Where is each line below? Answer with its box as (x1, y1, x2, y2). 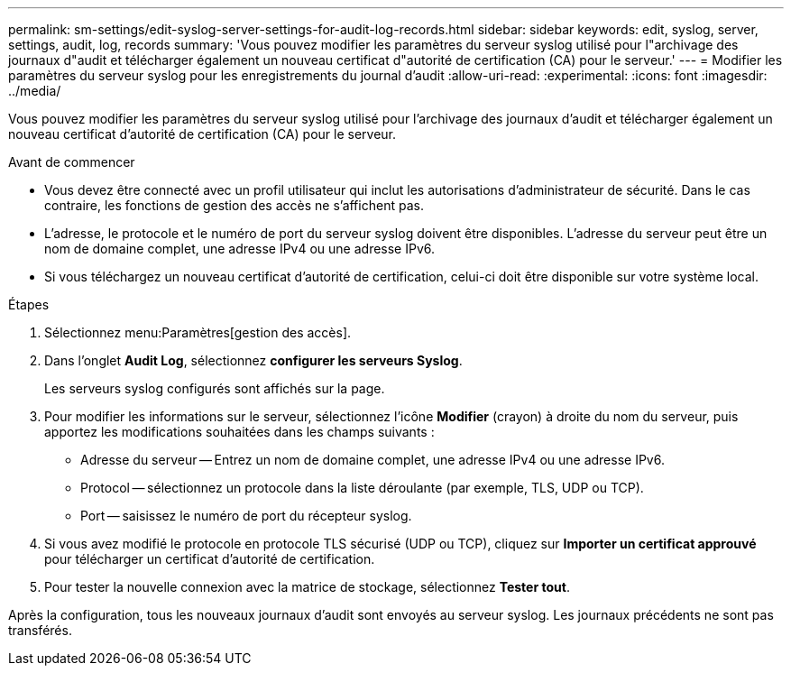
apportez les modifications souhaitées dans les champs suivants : (44, 424, 435, 439)
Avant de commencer (8, 154, 135, 170)
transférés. (8, 622, 72, 638)
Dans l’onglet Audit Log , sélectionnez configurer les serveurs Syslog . (44, 353, 463, 368)
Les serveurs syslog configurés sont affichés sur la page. (44, 381, 385, 396)
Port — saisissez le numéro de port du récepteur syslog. (80, 508, 412, 523)
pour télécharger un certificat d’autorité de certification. (44, 551, 375, 567)
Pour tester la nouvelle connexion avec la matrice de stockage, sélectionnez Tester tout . (44, 579, 570, 595)
